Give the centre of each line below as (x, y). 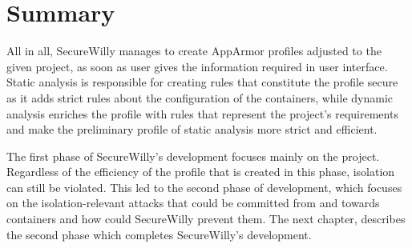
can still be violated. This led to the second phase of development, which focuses (204, 187)
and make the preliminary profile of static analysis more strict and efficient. (192, 129)
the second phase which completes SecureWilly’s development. (159, 234)
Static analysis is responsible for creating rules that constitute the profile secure (202, 82)
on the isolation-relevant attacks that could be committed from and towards (193, 203)
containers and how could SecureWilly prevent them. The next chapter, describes (206, 219)
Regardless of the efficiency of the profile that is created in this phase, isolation (201, 172)
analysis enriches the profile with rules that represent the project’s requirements (202, 113)
